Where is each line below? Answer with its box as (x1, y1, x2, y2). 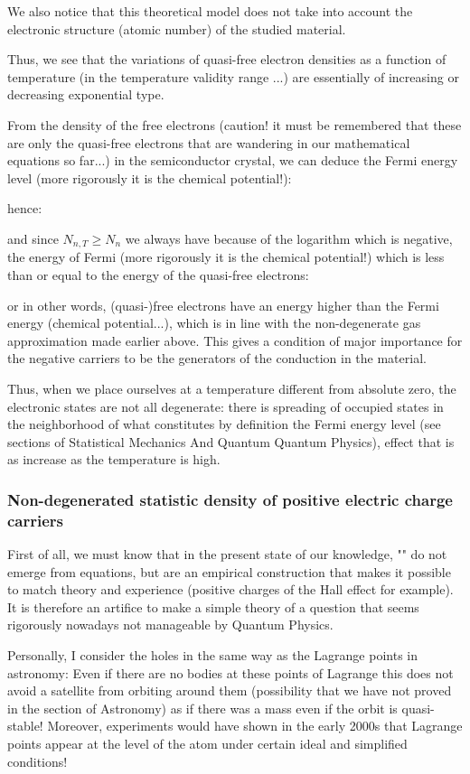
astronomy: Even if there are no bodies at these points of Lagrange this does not (7, 663, 454, 682)
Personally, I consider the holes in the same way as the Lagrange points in (7, 646, 418, 665)
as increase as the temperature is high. (7, 450, 221, 469)
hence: (7, 199, 42, 218)
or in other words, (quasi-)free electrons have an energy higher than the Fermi (7, 295, 439, 314)
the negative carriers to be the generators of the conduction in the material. (7, 349, 427, 368)
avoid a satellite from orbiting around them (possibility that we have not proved (7, 681, 452, 700)
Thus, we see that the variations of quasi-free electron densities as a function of (7, 50, 446, 69)
